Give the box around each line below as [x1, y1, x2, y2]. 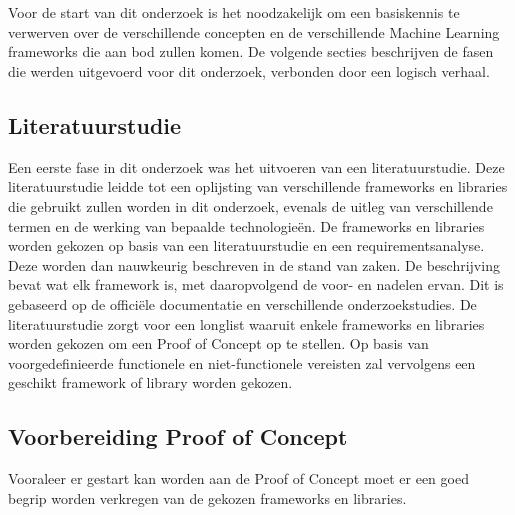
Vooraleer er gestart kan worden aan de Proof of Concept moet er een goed [8, 468, 469, 489]
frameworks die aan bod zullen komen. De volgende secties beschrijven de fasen [8, 41, 494, 62]
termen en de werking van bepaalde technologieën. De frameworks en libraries [8, 215, 485, 236]
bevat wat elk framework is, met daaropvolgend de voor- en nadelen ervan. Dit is [8, 274, 504, 295]
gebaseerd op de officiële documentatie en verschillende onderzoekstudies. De [8, 293, 477, 314]
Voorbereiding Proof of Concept [8, 421, 348, 452]
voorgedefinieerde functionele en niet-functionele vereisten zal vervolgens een [8, 352, 476, 373]
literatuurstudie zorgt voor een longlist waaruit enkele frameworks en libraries [8, 313, 485, 334]
